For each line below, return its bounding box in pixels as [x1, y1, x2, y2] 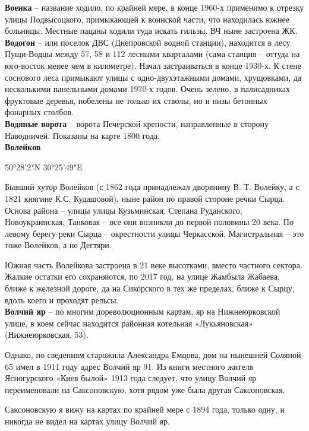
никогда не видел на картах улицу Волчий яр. [5, 415, 170, 427]
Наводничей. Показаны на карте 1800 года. [5, 129, 160, 141]
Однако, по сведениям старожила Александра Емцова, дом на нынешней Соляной [5, 348, 301, 361]
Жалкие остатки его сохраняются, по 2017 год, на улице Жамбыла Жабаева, [5, 270, 280, 283]
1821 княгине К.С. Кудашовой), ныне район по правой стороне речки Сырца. [5, 192, 285, 204]
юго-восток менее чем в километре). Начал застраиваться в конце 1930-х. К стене [5, 59, 301, 71]
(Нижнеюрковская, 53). [5, 328, 89, 341]
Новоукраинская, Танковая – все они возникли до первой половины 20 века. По [5, 215, 294, 228]
